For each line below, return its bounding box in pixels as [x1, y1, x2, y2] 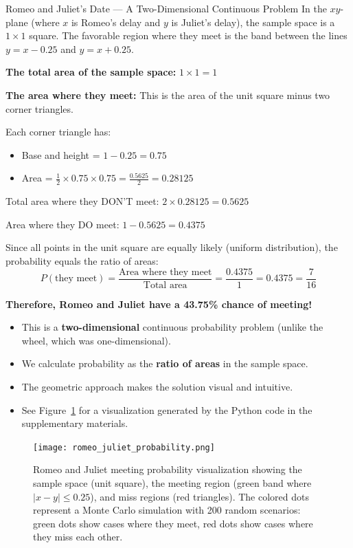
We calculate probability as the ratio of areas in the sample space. [21, 356, 308, 371]
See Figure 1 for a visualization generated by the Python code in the [21, 402, 312, 417]
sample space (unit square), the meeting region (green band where [33, 476, 312, 490]
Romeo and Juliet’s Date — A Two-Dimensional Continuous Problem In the [5, 1, 327, 15]
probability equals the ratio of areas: [5, 253, 159, 267]
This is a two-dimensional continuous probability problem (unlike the [21, 320, 323, 334]
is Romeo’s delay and [71, 14, 161, 29]
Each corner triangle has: [5, 124, 111, 139]
